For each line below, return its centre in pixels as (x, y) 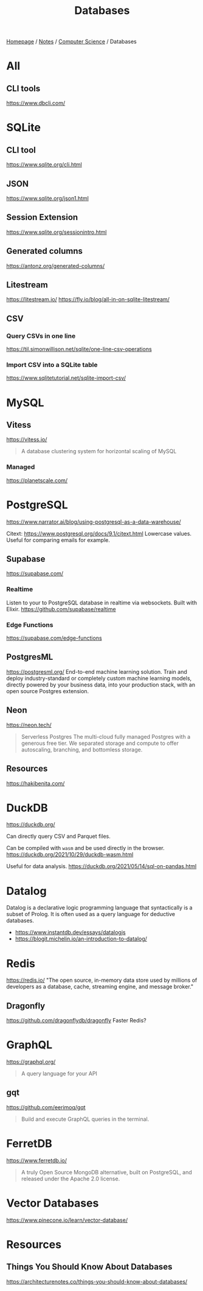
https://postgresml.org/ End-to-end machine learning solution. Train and (97, 671)
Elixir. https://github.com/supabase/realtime (61, 609)
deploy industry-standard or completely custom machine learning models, (99, 678)
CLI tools (23, 88)
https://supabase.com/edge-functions (54, 638)
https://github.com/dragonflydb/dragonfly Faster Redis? (77, 1021)
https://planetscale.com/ (37, 480)
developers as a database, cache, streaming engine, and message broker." (100, 987)
